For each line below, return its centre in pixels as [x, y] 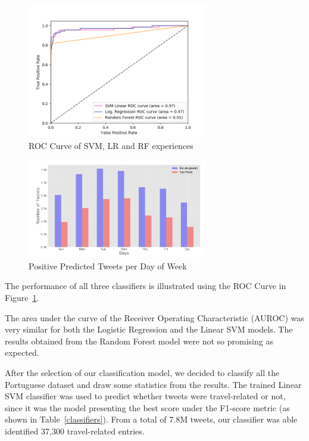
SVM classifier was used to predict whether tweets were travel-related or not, [145, 396]
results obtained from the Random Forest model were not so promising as [139, 341]
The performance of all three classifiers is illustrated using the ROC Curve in [146, 286]
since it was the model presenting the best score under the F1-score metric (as [147, 407]
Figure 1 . [22, 298]
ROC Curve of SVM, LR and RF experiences [111, 146]
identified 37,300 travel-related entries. [75, 431]
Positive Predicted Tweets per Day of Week [108, 265]
